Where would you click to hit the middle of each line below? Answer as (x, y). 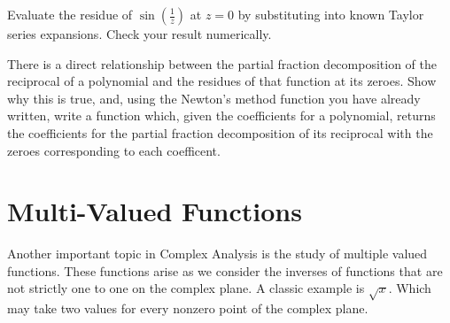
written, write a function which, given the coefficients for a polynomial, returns (221, 115)
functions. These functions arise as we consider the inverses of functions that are (225, 270)
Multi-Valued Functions (155, 211)
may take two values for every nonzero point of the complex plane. (188, 308)
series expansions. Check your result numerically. (140, 34)
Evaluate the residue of (70, 14)
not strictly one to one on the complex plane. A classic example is (186, 288)
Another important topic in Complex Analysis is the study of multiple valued (217, 254)
